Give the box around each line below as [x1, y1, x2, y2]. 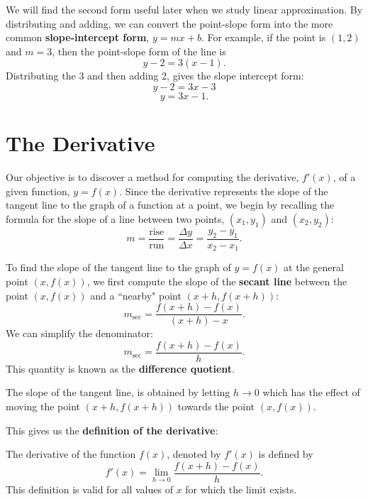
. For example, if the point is [201, 30, 326, 45]
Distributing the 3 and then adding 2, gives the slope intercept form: [6, 68, 304, 83]
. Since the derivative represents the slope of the [119, 183, 328, 198]
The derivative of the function [6, 446, 136, 461]
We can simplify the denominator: [6, 326, 153, 341]
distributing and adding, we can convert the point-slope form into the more [6, 16, 333, 31]
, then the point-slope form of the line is [52, 43, 226, 58]
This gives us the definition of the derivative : [6, 422, 218, 437]
